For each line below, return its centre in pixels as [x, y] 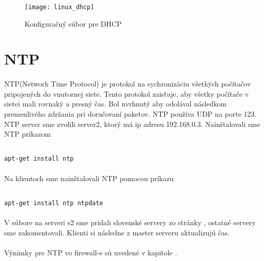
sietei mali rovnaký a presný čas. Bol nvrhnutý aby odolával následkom [116, 104]
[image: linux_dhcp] [60, 7]
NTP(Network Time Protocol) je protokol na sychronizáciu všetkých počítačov [128, 84]
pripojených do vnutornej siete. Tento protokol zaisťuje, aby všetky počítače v [126, 93]
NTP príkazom [28, 134]
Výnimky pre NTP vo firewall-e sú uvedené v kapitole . [91, 252]
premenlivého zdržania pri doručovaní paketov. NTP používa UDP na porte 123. [130, 114]
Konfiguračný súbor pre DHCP [73, 23]
